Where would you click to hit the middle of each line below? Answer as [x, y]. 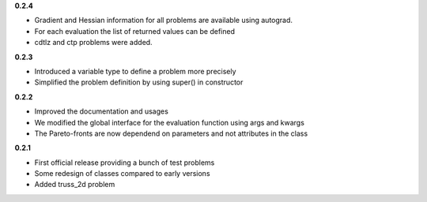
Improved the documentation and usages [102, 111]
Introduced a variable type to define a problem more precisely [135, 71]
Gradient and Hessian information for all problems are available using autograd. [163, 21]
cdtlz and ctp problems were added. [94, 43]
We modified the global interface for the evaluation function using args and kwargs [169, 122]
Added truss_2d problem [75, 185]
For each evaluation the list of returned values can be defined [135, 31]
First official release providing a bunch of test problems [125, 163]
